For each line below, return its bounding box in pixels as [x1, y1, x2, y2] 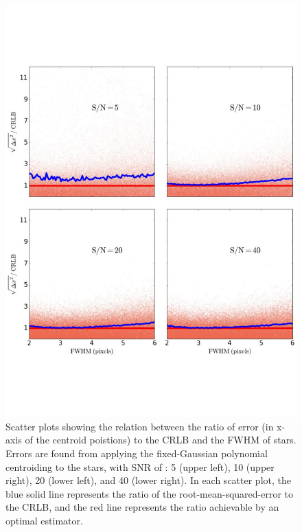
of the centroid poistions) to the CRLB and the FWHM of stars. [25, 432, 297, 447]
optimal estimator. [5, 513, 83, 528]
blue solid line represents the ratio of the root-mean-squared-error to [5, 486, 294, 500]
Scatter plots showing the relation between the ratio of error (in [5, 419, 274, 433]
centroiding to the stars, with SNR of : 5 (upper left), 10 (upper [5, 459, 275, 474]
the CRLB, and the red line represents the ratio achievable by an [5, 500, 279, 514]
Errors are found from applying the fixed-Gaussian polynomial [5, 446, 268, 461]
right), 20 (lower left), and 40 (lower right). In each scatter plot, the [5, 473, 291, 487]
